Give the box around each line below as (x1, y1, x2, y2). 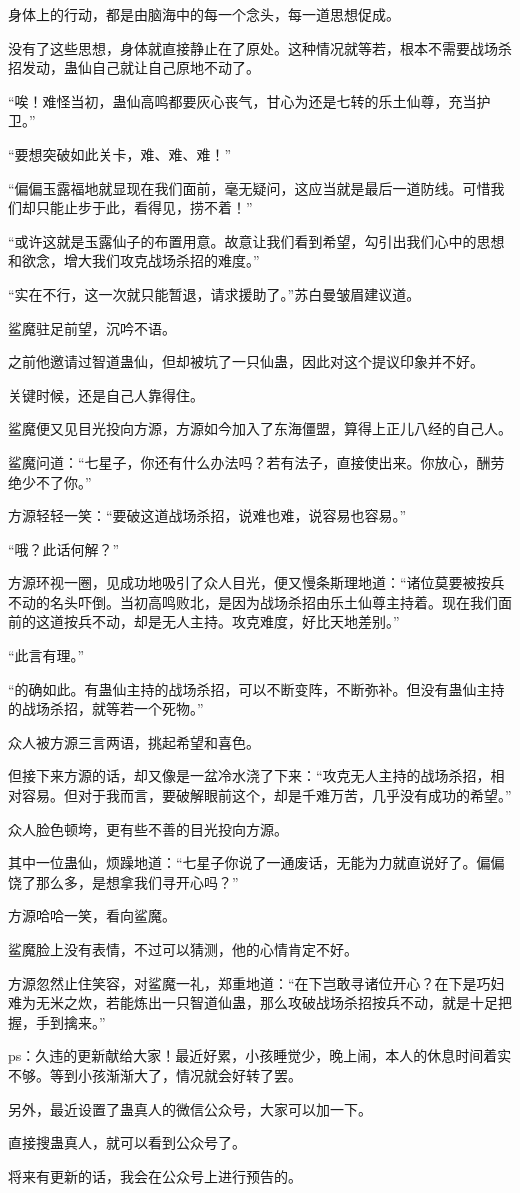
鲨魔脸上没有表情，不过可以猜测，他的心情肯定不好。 (8, 939, 358, 959)
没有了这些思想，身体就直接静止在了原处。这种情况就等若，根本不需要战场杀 (8, 37, 512, 58)
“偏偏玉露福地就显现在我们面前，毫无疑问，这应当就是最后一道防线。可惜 (8, 177, 491, 198)
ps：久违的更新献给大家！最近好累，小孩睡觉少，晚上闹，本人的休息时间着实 (8, 1045, 512, 1066)
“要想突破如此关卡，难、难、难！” (8, 143, 232, 164)
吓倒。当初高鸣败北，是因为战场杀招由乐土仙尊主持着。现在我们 (77, 591, 498, 612)
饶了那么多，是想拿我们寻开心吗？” (8, 871, 239, 892)
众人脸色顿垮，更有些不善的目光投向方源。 (8, 818, 288, 839)
